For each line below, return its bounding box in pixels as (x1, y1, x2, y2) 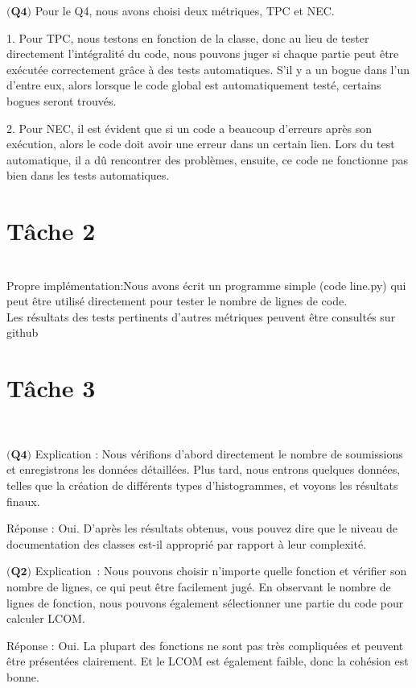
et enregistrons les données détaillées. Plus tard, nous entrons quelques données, (6, 461, 401, 478)
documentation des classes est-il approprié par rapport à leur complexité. (6, 535, 367, 552)
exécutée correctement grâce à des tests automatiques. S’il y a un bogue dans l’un (6, 60, 410, 77)
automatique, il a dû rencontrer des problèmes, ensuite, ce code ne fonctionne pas (6, 151, 408, 168)
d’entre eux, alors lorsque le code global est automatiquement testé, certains (6, 77, 381, 93)
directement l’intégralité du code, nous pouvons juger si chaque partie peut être (6, 45, 399, 62)
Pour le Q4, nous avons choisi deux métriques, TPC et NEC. (35, 2, 335, 19)
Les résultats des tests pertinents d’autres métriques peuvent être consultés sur (6, 308, 396, 325)
